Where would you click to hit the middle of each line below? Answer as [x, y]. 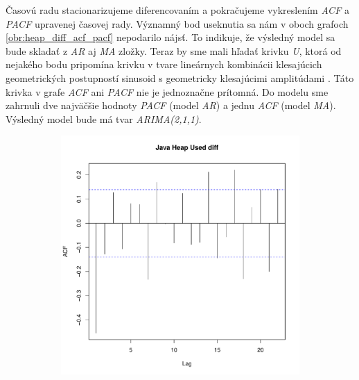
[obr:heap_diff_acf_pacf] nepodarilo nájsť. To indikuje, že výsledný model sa [170, 37]
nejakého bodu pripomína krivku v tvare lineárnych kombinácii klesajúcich [164, 64]
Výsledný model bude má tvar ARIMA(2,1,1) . [104, 118]
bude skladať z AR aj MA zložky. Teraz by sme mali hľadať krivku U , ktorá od [174, 50]
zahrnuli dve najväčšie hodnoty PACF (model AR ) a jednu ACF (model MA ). [171, 105]
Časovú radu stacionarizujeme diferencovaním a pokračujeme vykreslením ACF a [177, 10]
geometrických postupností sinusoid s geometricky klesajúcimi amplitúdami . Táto [180, 77]
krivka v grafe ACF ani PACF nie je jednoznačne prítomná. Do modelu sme [167, 91]
